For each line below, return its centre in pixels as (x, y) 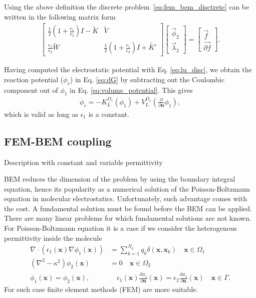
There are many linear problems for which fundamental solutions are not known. (128, 218)
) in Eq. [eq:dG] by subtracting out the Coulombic (147, 79)
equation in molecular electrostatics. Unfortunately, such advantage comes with (125, 198)
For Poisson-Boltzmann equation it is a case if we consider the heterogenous (121, 228)
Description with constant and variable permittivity (83, 162)
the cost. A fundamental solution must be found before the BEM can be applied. (128, 208)
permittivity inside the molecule (53, 238)
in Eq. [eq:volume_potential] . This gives (131, 90)
